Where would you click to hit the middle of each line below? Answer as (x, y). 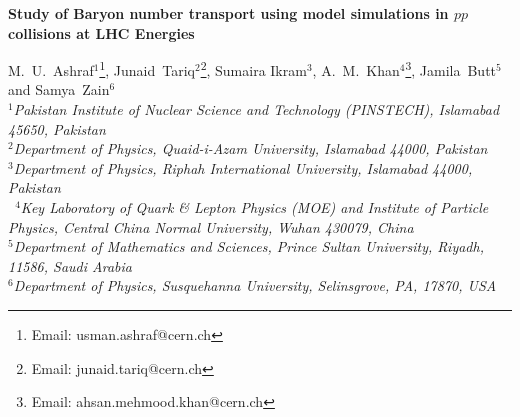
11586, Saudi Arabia (70, 265)
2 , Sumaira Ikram (253, 68)
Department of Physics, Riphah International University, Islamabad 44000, (243, 167)
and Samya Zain (59, 89)
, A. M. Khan (356, 69)
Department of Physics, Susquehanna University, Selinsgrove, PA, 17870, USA (255, 285)
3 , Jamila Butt (451, 68)
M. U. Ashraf (51, 69)
